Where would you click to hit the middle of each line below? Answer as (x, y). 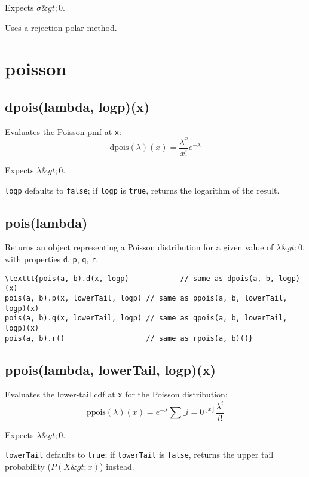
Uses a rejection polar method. (61, 27)
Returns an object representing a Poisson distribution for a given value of (139, 247)
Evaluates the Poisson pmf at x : (63, 131)
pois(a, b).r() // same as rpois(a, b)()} (129, 338)
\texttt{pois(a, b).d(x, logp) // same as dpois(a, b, (140, 278)
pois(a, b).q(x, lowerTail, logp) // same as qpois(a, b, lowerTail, (146, 318)
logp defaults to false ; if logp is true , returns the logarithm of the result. (142, 190)
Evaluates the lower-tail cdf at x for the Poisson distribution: (116, 394)
